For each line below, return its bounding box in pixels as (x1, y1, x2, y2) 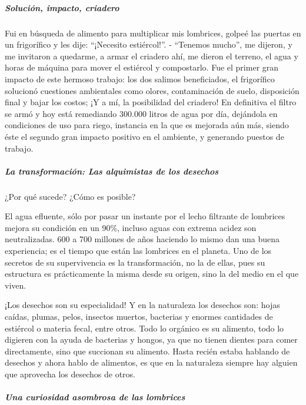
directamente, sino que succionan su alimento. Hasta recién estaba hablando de (5, 344, 290, 357)
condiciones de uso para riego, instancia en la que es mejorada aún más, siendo (5, 119, 289, 131)
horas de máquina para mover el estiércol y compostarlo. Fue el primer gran (5, 61, 279, 73)
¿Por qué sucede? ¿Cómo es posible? (5, 190, 136, 202)
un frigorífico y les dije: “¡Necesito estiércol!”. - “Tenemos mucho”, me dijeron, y (5, 38, 292, 51)
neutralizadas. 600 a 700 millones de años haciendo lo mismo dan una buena (5, 233, 280, 245)
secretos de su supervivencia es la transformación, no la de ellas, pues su (5, 256, 265, 268)
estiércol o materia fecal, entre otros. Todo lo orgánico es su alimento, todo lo (5, 322, 284, 334)
